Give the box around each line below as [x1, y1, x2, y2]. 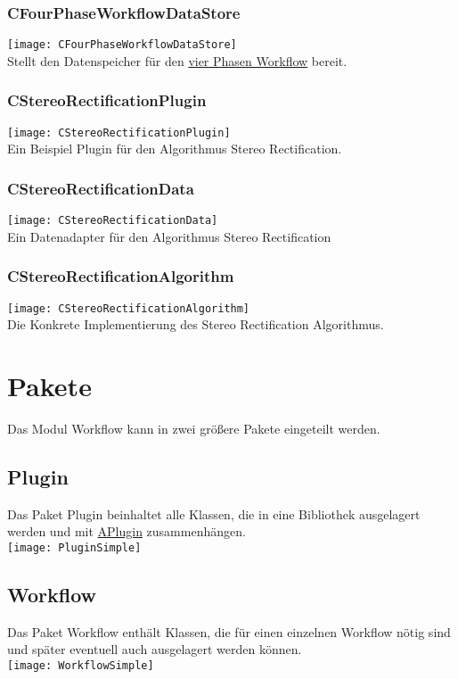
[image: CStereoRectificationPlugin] [7, 126, 231, 139]
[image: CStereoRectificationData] [7, 214, 218, 228]
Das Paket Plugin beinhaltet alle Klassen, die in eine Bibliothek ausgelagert [7, 504, 421, 523]
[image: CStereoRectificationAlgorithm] [7, 302, 250, 315]
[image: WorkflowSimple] [7, 659, 154, 673]
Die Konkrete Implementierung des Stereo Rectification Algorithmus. [7, 315, 384, 334]
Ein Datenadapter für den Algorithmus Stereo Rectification [7, 227, 331, 245]
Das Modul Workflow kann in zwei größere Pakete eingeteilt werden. [7, 419, 380, 437]
